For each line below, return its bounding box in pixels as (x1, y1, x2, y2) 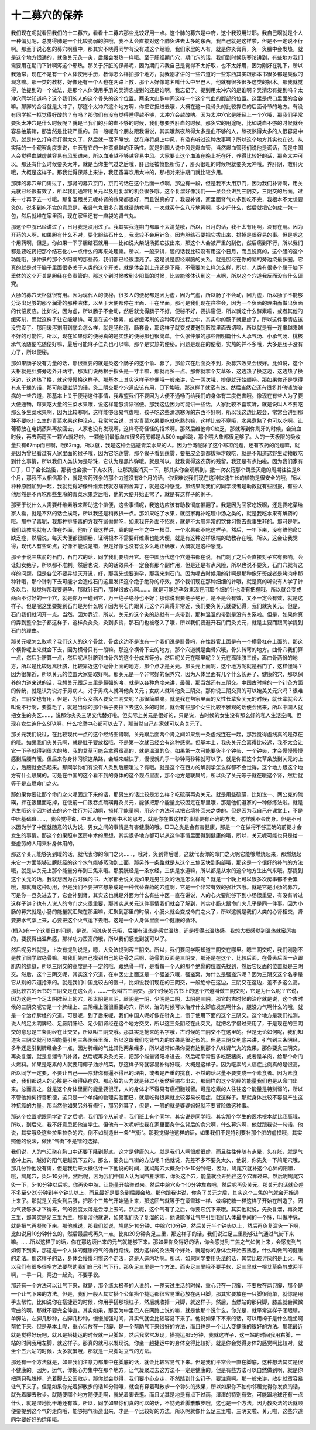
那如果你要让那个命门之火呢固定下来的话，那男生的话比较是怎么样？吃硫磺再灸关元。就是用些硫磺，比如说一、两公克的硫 (11, 790, 303, 797)
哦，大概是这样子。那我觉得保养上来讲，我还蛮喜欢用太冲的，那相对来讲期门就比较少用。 (11, 169, 226, 176)
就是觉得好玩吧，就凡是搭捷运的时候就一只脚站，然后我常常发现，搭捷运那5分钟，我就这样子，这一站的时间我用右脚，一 (11, 1331, 301, 1338)
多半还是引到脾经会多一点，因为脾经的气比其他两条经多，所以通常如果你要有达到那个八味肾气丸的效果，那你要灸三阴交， (11, 1044, 303, 1052)
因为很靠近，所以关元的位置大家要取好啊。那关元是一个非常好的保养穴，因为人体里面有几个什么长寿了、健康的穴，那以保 (11, 671, 303, 678)
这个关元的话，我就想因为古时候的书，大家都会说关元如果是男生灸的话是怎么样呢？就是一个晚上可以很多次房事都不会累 (11, 875, 298, 882)
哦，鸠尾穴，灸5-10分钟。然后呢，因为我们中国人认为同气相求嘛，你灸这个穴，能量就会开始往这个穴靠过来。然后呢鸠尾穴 (11, 1173, 304, 1180)
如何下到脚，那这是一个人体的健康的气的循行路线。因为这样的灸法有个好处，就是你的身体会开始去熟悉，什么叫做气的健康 (11, 1246, 303, 1254)
